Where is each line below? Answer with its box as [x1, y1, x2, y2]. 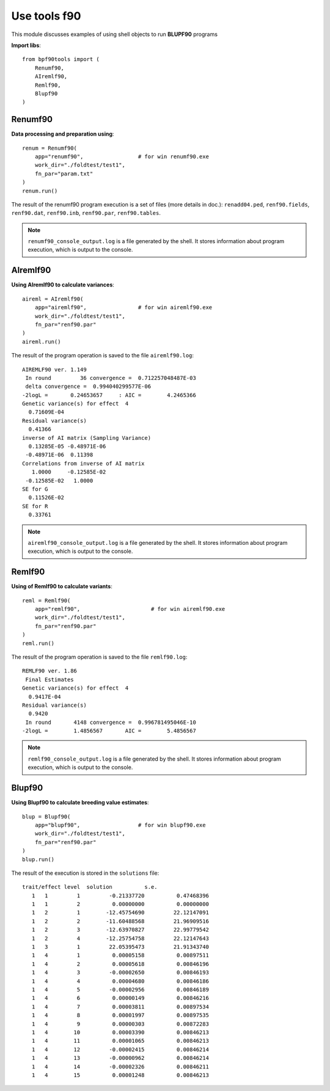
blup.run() [22, 856, 55, 863]
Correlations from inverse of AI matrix [22, 460, 145, 467]
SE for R [22, 503, 48, 509]
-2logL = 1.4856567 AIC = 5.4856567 [22, 728, 197, 734]
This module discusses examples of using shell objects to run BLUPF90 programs [11, 31, 218, 38]
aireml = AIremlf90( [22, 295, 84, 302]
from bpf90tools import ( [22, 56, 100, 63]
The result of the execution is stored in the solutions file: [11, 869, 159, 877]
